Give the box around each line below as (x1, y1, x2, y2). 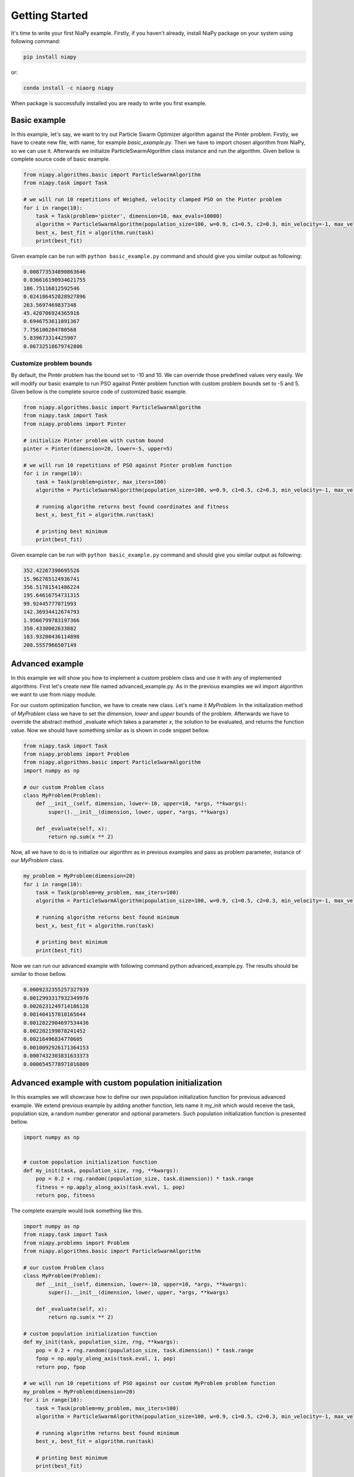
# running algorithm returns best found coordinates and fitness (35, 503, 229, 510)
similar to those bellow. (11, 971, 67, 978)
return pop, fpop (35, 1364, 86, 1370)
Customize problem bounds (11, 359, 93, 367)
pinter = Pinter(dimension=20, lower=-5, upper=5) (23, 445, 173, 452)
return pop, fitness (35, 1192, 96, 1199)
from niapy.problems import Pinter (23, 420, 126, 427)
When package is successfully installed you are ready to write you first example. (11, 99, 206, 106)
